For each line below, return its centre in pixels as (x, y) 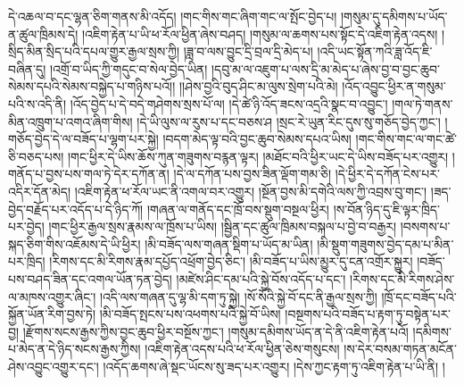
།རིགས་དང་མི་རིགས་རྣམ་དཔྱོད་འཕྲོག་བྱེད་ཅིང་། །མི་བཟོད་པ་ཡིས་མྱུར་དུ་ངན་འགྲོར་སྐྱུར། (231, 261)
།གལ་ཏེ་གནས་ (423, 103)
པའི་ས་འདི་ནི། (37, 103)
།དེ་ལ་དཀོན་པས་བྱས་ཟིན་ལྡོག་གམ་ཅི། (253, 174)
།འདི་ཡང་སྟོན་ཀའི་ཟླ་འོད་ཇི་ (375, 51)
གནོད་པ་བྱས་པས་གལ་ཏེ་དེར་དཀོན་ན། (89, 174)
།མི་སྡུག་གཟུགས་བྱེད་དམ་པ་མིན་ (385, 243)
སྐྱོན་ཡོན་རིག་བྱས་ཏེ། (52, 314)
